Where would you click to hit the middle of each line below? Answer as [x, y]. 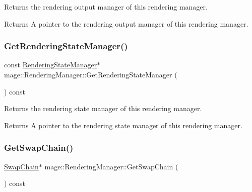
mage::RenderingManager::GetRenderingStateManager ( [91, 74]
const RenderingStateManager [51, 65]
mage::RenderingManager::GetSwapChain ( [111, 166]
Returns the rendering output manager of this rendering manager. [106, 7]
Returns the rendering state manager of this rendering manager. [103, 108]
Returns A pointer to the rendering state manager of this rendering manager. [123, 125]
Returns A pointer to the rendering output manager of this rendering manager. [126, 23]
